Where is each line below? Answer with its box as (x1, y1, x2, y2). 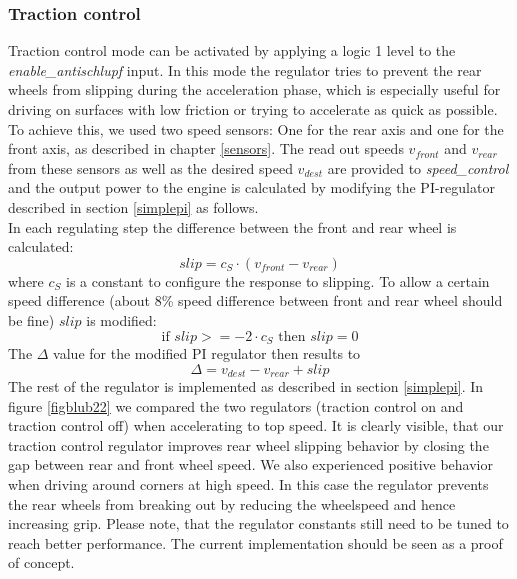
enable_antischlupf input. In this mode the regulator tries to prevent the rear (8, 59, 482, 80)
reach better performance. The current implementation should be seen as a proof (8, 532, 503, 553)
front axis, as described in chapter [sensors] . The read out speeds (8, 138, 404, 159)
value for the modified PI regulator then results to (53, 342, 361, 363)
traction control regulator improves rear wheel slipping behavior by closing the (8, 434, 489, 455)
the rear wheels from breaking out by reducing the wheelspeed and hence (8, 493, 456, 514)
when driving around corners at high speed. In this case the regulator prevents (8, 474, 489, 494)
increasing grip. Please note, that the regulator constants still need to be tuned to (8, 513, 509, 534)
